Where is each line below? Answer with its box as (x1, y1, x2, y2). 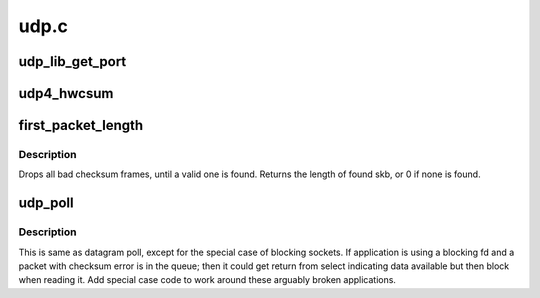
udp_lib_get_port (18, 53, 127, 70)
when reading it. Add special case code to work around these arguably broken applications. (18, 274, 397, 286)
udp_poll (18, 195, 74, 212)
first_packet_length (18, 117, 144, 134)
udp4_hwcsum (18, 85, 114, 102)
